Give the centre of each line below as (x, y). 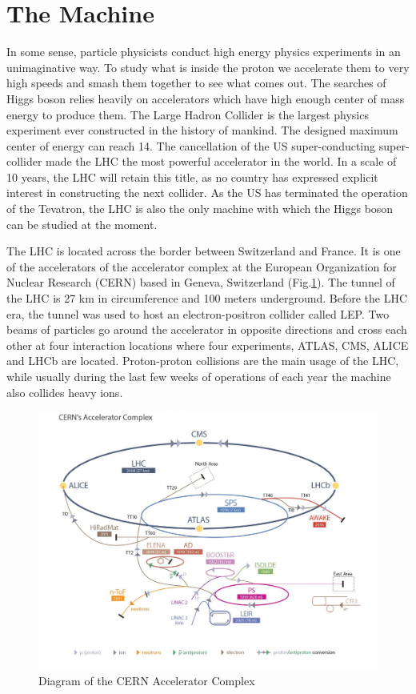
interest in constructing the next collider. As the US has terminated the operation (207, 193)
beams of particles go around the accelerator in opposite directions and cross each (207, 329)
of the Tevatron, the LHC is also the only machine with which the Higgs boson (200, 209)
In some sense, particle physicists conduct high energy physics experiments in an (204, 52)
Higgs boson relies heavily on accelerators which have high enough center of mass (206, 98)
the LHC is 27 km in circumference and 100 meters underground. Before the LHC (207, 298)
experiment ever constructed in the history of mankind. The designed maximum (202, 130)
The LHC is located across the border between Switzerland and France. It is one (204, 251)
